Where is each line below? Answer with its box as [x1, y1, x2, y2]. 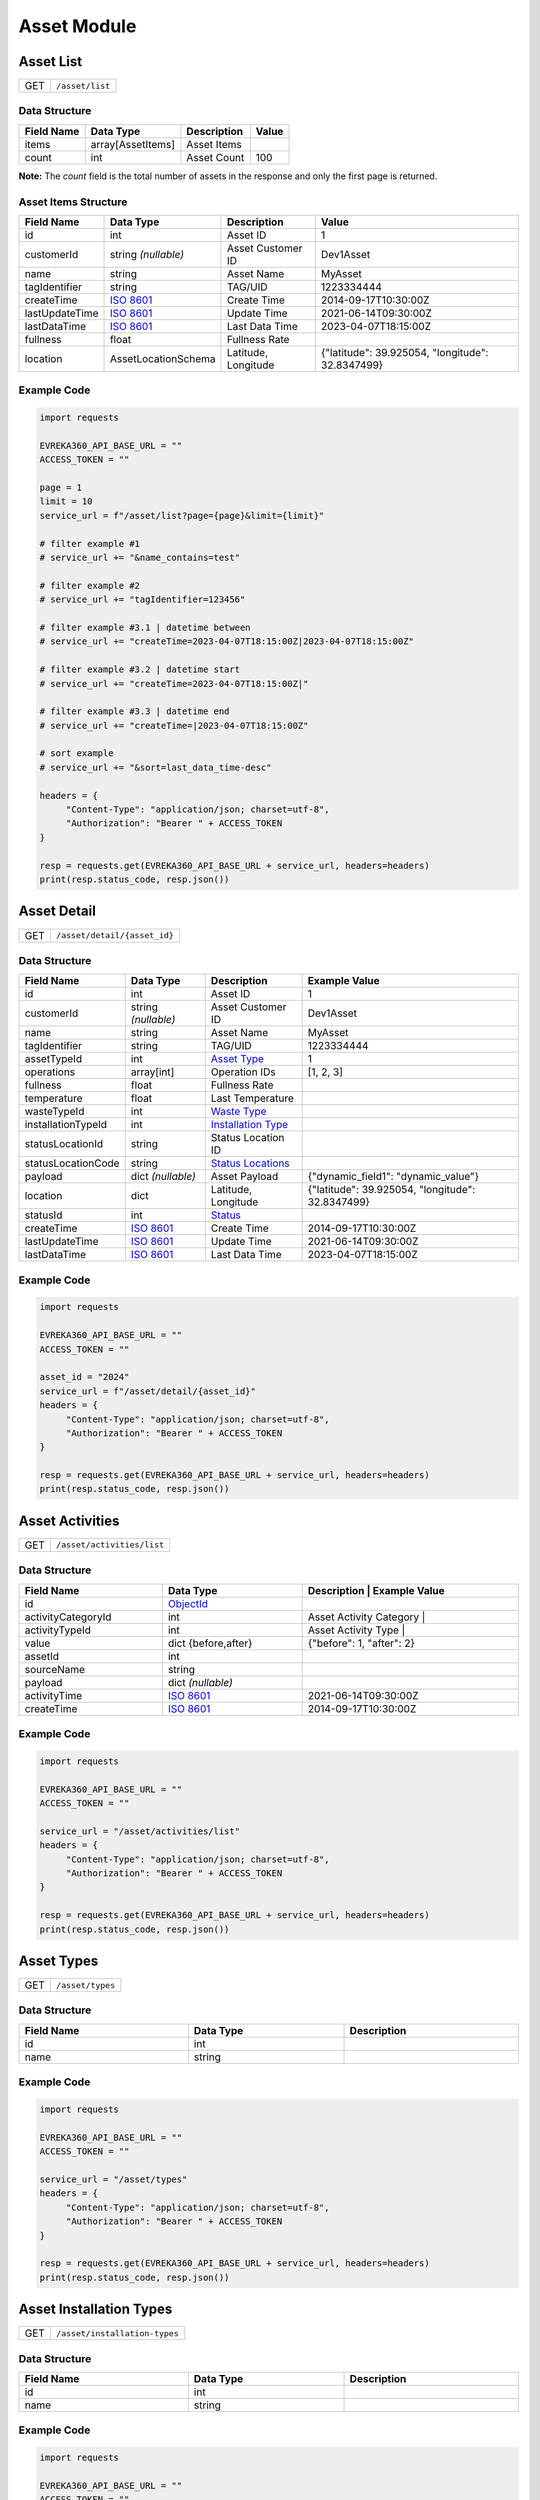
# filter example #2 [39, 580, 140, 591]
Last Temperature [210, 1091, 295, 1105]
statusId [24, 1208, 63, 1222]
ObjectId [167, 1596, 209, 1610]
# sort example [39, 748, 114, 759]
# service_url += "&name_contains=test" [39, 552, 240, 564]
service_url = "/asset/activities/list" [39, 1825, 240, 1837]
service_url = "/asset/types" [39, 2173, 188, 2185]
